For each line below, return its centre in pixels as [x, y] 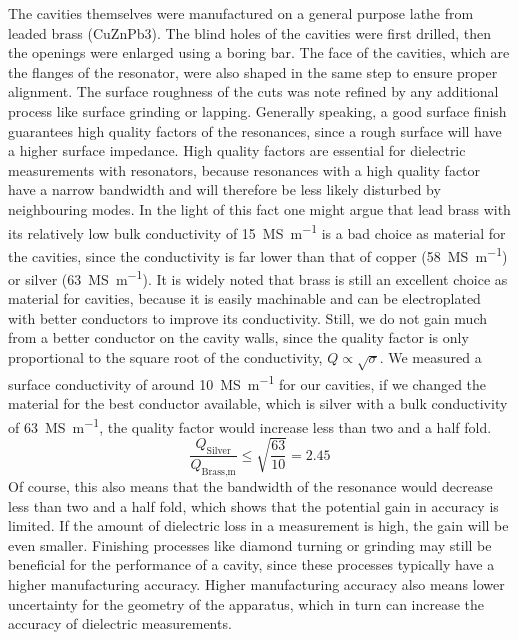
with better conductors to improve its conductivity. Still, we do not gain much [248, 317]
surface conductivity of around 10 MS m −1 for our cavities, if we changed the [247, 382]
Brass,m [218, 471]
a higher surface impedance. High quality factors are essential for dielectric [237, 150]
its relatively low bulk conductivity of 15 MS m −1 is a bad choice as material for [257, 231]
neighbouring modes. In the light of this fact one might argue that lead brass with [259, 208]
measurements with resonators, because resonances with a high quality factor [244, 169]
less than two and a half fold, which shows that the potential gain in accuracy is [253, 505]
